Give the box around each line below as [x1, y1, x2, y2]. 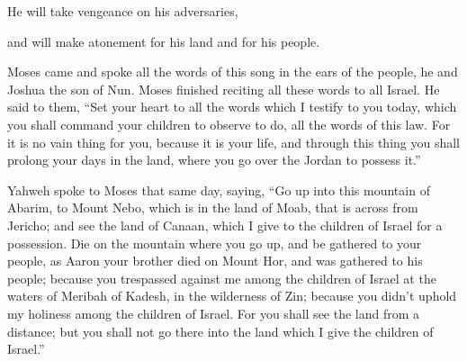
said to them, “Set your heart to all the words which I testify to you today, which [7, 97, 457, 116]
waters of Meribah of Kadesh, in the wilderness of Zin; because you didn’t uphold [7, 286, 457, 305]
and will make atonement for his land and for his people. [7, 32, 320, 50]
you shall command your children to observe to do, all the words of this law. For [7, 114, 451, 133]
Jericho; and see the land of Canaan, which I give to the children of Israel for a [7, 215, 443, 234]
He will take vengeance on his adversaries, [7, 2, 238, 20]
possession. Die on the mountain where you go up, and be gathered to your [7, 233, 422, 252]
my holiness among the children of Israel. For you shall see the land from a [7, 303, 420, 322]
